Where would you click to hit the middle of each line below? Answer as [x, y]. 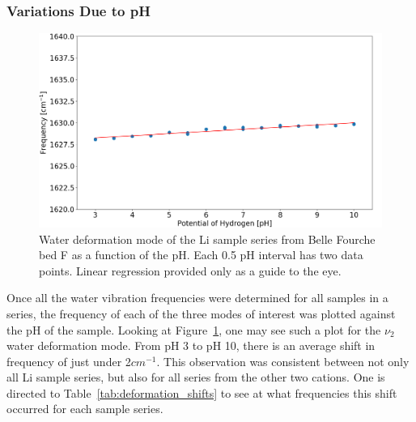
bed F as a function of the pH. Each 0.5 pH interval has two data [201, 255]
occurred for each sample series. [85, 409]
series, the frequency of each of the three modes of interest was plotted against [201, 313]
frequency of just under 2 [69, 361]
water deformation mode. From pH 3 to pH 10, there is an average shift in [191, 345]
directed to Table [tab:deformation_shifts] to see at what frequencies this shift [202, 392]
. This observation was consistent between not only [283, 361]
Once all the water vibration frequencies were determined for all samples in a [197, 298]
